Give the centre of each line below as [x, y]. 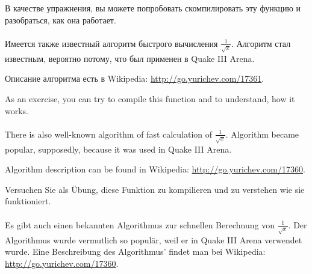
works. [17, 110]
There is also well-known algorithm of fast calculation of [109, 134]
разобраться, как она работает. [61, 20]
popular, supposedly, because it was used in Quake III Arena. [118, 149]
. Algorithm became [262, 134]
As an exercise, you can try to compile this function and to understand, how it [150, 98]
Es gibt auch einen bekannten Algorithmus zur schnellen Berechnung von [140, 224]
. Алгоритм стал [261, 43]
